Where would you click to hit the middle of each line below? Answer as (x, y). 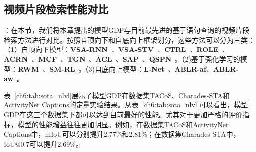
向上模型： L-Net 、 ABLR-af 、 (161, 69)
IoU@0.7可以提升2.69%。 (43, 143)
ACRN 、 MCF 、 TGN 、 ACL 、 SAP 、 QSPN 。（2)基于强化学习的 (122, 59)
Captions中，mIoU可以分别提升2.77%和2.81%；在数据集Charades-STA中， (122, 134)
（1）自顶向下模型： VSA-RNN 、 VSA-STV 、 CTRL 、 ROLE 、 (117, 49)
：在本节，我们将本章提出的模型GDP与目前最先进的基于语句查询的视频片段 (127, 30)
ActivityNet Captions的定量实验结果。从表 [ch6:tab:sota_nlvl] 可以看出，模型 (126, 105)
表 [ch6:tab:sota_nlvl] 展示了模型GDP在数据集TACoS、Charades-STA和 (117, 95)
